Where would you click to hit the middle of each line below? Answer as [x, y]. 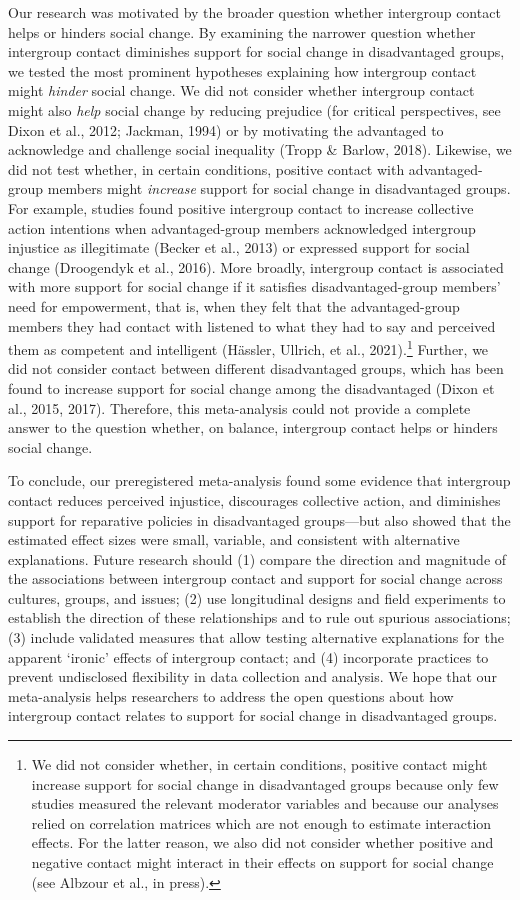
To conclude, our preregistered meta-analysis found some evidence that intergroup [259, 480]
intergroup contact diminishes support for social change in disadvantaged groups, [256, 51]
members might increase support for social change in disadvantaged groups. [279, 188]
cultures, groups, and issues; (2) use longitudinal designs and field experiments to [257, 597]
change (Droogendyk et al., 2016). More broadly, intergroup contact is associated [256, 266]
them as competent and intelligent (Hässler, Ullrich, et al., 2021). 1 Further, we [248, 347]
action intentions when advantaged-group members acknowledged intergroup [242, 227]
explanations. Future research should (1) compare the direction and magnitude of [257, 558]
